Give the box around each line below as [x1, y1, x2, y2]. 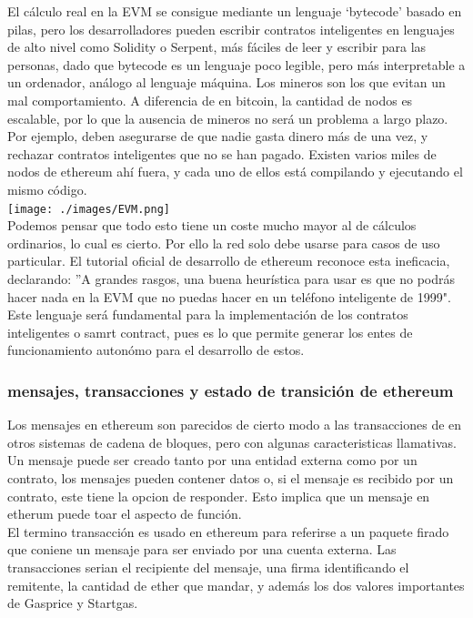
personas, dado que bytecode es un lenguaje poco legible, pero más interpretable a [7, 55, 466, 74]
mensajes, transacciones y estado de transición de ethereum [7, 379, 454, 401]
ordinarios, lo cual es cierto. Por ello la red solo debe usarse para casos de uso [7, 233, 440, 252]
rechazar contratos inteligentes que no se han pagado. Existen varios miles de [7, 144, 437, 163]
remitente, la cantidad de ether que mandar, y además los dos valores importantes [7, 575, 465, 594]
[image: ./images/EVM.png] [7, 202, 170, 216]
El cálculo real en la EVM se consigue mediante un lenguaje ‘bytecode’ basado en [7, 2, 462, 20]
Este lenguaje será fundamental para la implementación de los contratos [7, 305, 408, 324]
